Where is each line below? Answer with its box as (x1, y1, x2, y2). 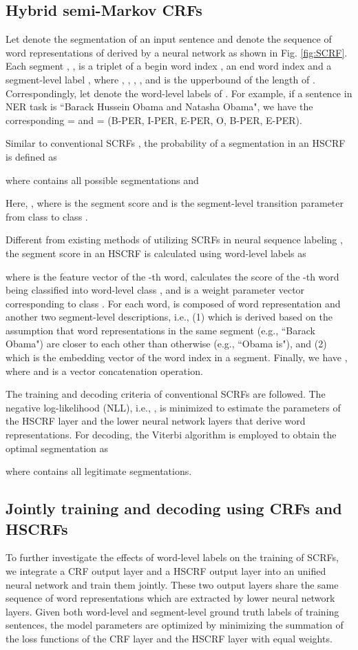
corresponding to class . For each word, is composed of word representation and (6, 296, 341, 310)
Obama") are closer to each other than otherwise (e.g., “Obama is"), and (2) (6, 336, 327, 351)
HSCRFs (6, 518, 68, 539)
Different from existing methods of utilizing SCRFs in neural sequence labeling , (6, 232, 343, 247)
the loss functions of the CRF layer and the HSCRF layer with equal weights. (6, 631, 333, 645)
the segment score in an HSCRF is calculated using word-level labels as (6, 245, 306, 260)
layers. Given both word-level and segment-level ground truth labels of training (6, 604, 339, 618)
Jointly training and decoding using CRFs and (6, 498, 342, 519)
